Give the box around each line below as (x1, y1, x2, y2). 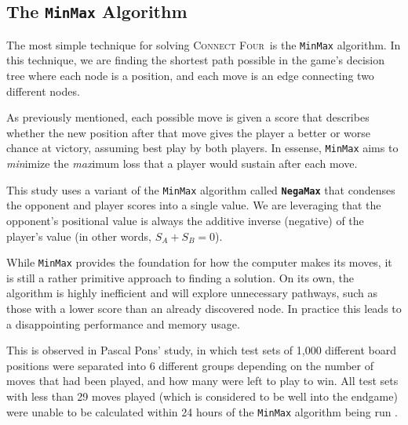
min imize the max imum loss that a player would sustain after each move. (6, 155, 358, 172)
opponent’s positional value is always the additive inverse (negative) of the (6, 212, 364, 228)
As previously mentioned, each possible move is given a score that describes (6, 109, 370, 125)
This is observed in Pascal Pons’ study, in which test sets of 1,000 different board (6, 342, 397, 358)
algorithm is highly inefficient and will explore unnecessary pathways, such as (6, 285, 378, 301)
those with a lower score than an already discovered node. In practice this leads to (6, 300, 402, 316)
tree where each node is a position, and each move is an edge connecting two (6, 67, 374, 84)
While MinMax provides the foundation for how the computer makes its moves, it (6, 254, 392, 271)
